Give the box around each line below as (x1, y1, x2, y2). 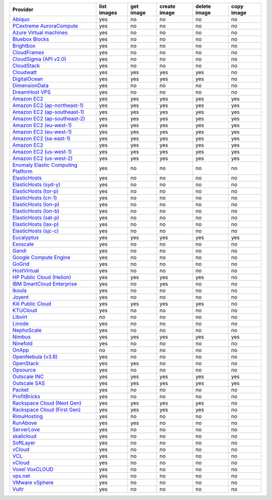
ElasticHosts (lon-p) (12, 201, 60, 208)
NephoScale (12, 327, 42, 334)
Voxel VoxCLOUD (12, 466, 54, 473)
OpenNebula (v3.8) (12, 353, 58, 360)
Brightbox (12, 42, 36, 49)
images (99, 9, 117, 16)
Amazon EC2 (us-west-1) (12, 148, 72, 155)
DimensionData (12, 82, 49, 89)
